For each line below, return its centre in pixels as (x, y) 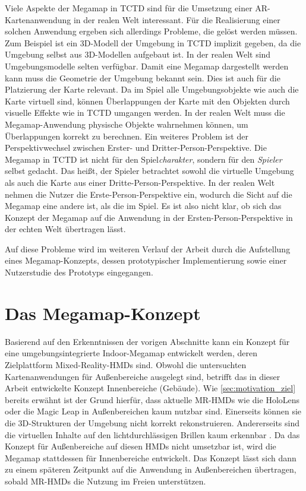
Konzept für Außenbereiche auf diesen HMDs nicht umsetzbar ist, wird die (141, 446)
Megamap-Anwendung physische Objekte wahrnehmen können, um (127, 124)
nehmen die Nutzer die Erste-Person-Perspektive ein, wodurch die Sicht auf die (149, 194)
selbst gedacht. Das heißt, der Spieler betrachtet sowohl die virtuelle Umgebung (149, 171)
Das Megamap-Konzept (103, 313)
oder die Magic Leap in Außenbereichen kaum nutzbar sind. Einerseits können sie (153, 411)
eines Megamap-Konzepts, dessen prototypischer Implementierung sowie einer (146, 260)
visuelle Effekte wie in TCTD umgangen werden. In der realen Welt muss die (145, 113)
